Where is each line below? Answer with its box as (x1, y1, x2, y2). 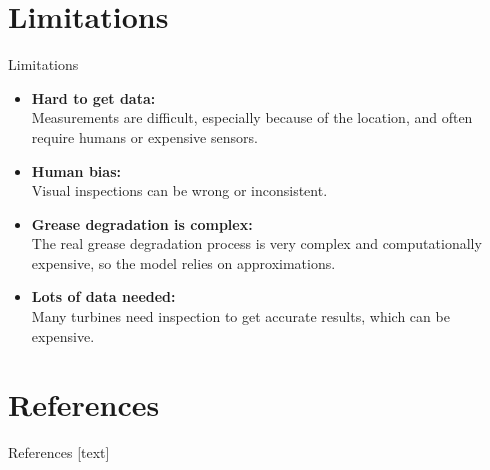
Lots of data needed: (31, 286, 176, 307)
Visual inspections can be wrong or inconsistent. (31, 180, 328, 201)
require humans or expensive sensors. (31, 126, 258, 147)
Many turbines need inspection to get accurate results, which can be (31, 306, 450, 327)
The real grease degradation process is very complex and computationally (31, 233, 482, 254)
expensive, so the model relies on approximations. (31, 252, 336, 273)
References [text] (8, 442, 110, 463)
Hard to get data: (31, 87, 156, 108)
